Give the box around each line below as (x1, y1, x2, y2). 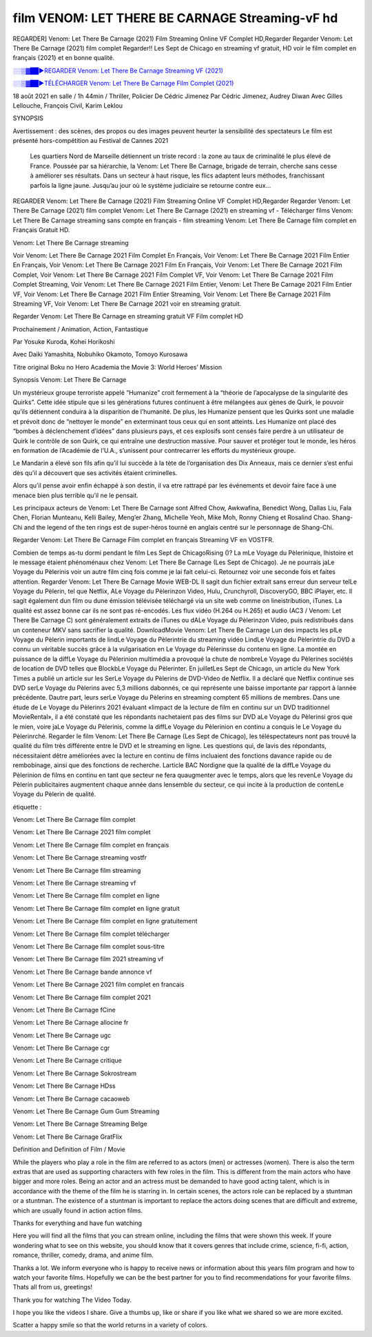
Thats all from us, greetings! (12, 1283, 93, 1291)
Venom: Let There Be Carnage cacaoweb (12, 1095, 130, 1103)
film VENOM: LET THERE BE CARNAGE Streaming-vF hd (12, 10, 338, 26)
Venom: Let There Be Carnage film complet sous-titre (12, 942, 165, 950)
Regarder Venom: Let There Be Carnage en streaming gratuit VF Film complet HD (12, 312, 244, 320)
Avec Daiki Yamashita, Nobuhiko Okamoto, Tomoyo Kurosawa (12, 350, 188, 358)
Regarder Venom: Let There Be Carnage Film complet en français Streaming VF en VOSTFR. (12, 536, 275, 544)
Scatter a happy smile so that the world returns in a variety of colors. (12, 1321, 208, 1329)
